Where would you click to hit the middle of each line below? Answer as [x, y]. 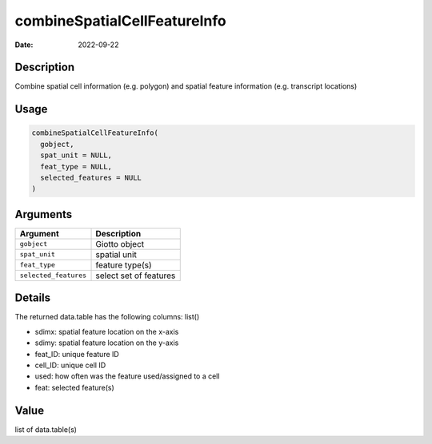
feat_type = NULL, [76, 166]
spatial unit [116, 254]
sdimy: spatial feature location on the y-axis [107, 343]
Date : [24, 45]
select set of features [136, 276]
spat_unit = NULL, [76, 155]
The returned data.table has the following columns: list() [107, 317]
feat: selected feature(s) [75, 387]
